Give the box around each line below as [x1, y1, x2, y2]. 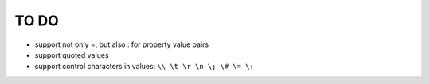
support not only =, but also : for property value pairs [34, 40, 209, 49]
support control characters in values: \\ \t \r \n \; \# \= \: [34, 62, 255, 71]
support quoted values [34, 50, 109, 59]
